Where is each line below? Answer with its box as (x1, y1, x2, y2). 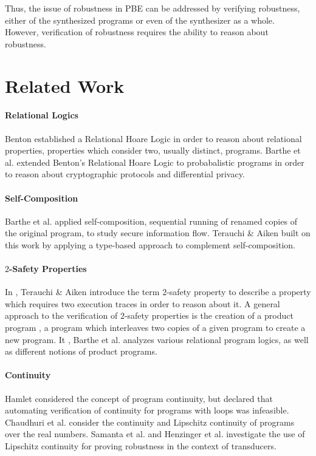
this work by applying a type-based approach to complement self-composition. (5, 238, 295, 251)
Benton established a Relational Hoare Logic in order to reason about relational (5, 132, 302, 145)
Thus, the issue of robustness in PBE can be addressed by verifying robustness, (5, 2, 300, 14)
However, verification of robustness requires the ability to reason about (5, 26, 269, 38)
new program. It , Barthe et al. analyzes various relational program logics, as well (5, 333, 309, 345)
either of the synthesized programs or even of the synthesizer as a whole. (5, 13, 275, 26)
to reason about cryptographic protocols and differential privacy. (5, 168, 245, 180)
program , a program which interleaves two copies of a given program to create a (5, 321, 306, 334)
